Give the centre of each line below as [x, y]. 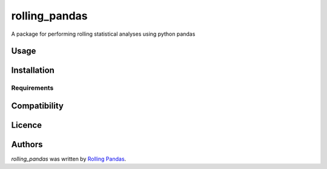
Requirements [32, 88]
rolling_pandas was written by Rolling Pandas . [69, 159]
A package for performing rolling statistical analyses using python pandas [103, 34]
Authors [27, 144]
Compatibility [37, 106]
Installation [33, 71]
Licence [27, 125]
